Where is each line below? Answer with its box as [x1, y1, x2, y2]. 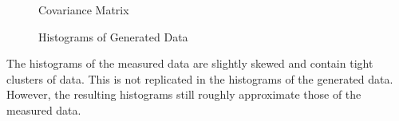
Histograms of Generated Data [38, 28, 188, 45]
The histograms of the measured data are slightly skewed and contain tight [6, 55, 373, 72]
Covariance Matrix [38, 2, 129, 18]
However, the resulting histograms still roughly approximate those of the [6, 86, 361, 103]
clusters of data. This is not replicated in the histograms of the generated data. [6, 70, 393, 87]
